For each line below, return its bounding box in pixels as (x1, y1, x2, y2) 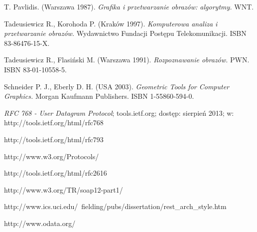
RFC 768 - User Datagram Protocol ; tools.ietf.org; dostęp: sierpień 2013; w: (4, 107, 234, 118)
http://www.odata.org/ (4, 218, 76, 228)
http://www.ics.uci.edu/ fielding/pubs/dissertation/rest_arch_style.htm (4, 201, 227, 212)
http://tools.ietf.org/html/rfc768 (4, 117, 104, 128)
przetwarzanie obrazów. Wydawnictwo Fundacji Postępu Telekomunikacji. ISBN (4, 28, 247, 38)
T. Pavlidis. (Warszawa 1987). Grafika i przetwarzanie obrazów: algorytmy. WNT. (4, 1, 254, 11)
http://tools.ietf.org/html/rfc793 (4, 134, 104, 144)
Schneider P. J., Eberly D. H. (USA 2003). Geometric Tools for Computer (4, 81, 230, 91)
